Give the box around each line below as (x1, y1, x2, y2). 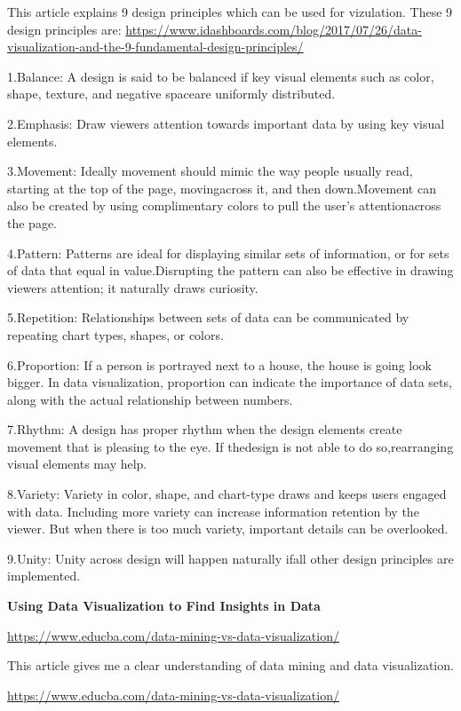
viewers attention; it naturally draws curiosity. (7, 278, 258, 296)
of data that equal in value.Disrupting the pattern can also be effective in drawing (7, 261, 454, 280)
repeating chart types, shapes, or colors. (7, 325, 224, 344)
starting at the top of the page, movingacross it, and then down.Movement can (7, 178, 436, 197)
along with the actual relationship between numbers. (7, 390, 293, 408)
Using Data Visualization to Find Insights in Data (7, 596, 321, 615)
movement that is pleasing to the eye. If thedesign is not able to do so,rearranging (7, 437, 454, 455)
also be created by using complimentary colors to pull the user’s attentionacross (7, 196, 441, 215)
